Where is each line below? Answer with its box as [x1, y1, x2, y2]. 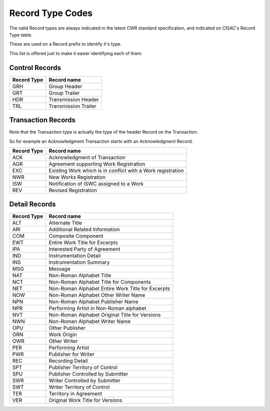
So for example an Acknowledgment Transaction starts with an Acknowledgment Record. [9, 138, 193, 144]
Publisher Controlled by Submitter [48, 370, 128, 377]
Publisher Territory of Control [48, 364, 117, 371]
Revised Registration [48, 187, 97, 194]
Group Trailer [48, 89, 80, 96]
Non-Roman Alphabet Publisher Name [48, 298, 138, 305]
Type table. [9, 32, 32, 38]
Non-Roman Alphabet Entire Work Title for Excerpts [48, 285, 170, 292]
